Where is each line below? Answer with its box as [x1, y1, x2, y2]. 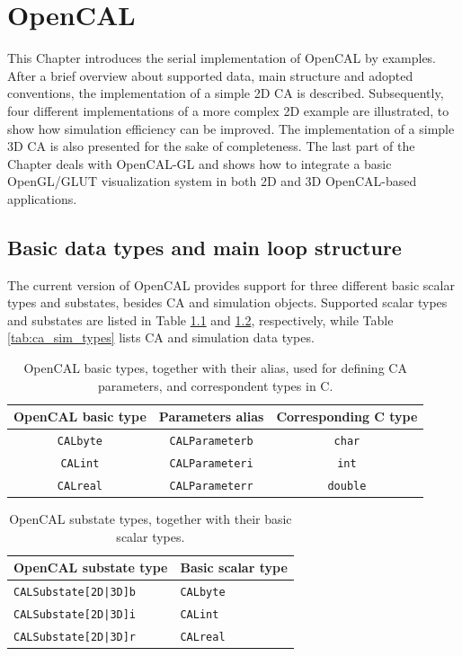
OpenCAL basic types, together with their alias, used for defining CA [23, 359, 407, 377]
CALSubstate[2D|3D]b [13, 586, 137, 599]
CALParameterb [169, 435, 253, 448]
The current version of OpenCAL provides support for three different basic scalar [7, 275, 455, 294]
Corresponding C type [276, 407, 418, 426]
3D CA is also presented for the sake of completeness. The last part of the [7, 137, 415, 155]
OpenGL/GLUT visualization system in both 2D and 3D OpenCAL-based [7, 172, 417, 191]
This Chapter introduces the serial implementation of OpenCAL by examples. [7, 49, 437, 67]
